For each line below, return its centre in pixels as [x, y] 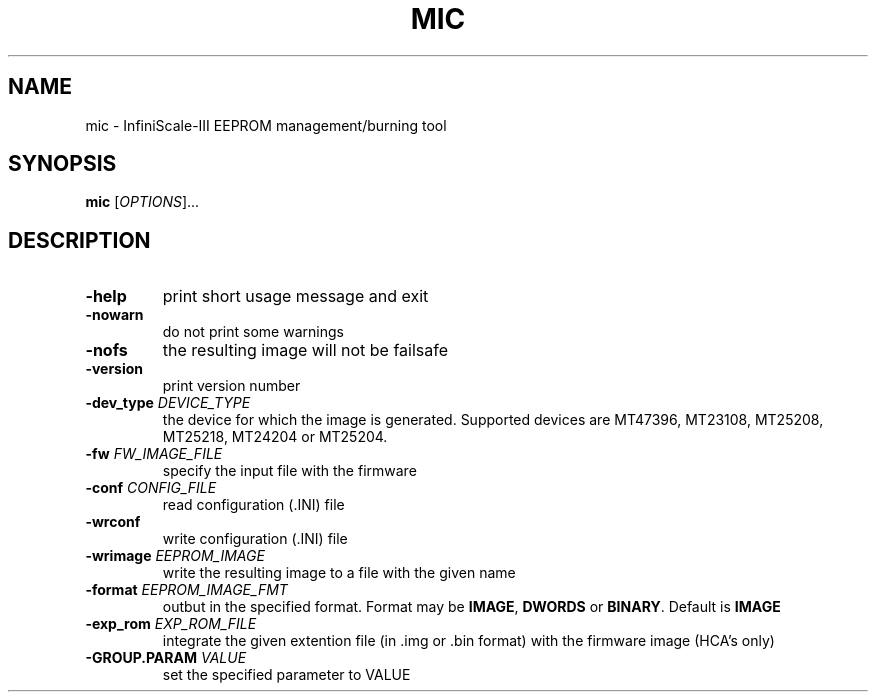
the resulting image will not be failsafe [305, 350]
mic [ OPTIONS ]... [142, 202]
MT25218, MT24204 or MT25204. [275, 437]
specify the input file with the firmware [289, 471]
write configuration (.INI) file [255, 539]
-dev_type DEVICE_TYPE [168, 403]
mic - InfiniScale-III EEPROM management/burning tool [266, 125]
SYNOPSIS [62, 164]
